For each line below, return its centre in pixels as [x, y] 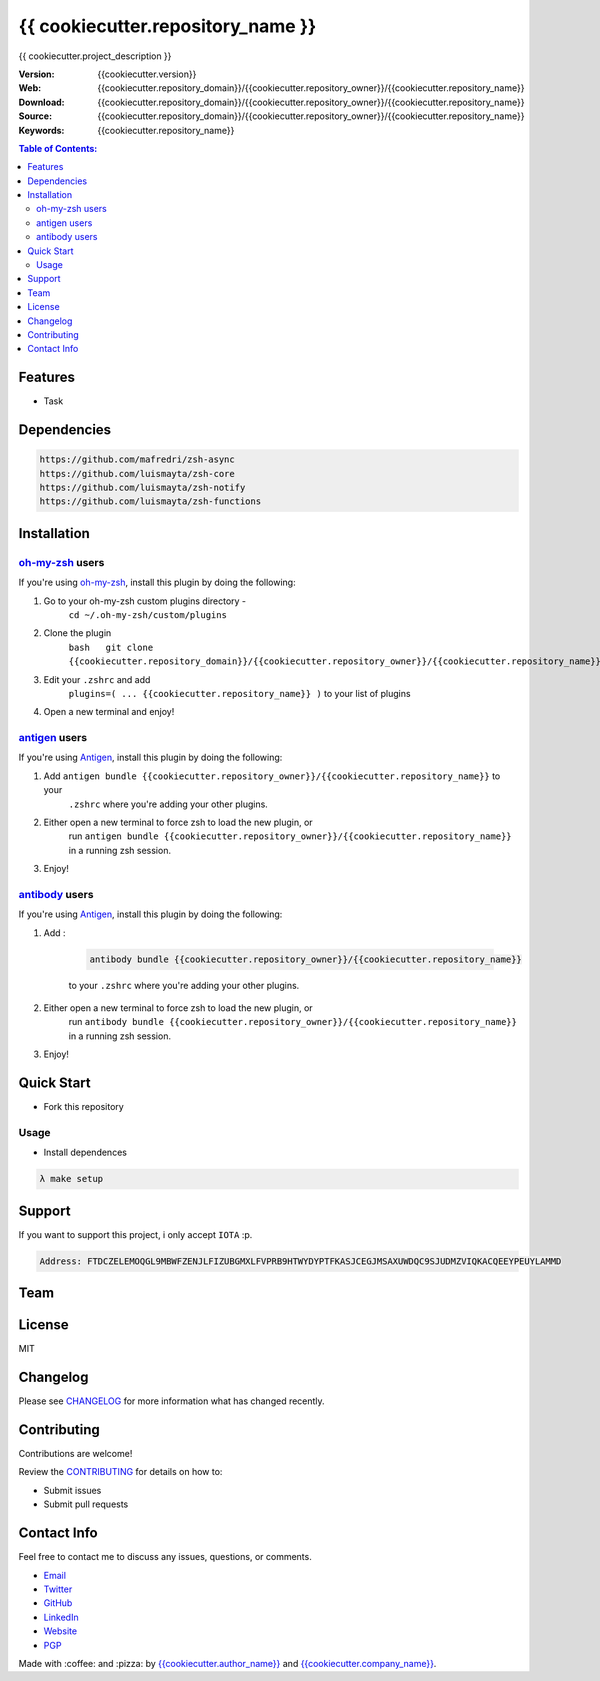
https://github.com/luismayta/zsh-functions [150, 501]
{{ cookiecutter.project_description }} [95, 56]
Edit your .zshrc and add [97, 679]
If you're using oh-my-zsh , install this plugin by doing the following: [157, 582]
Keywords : [41, 130]
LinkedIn [61, 1617]
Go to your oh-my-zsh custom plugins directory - [145, 601]
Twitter [58, 1589]
